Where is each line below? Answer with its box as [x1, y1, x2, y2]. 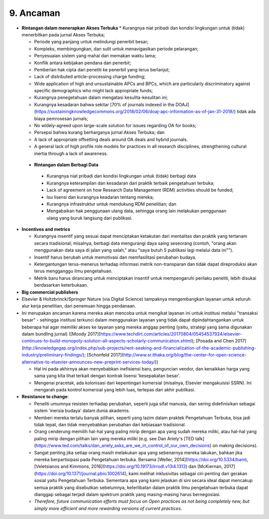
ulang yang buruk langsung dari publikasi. [46, 215, 133, 221]
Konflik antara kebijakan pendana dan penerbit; [34, 60, 132, 66]
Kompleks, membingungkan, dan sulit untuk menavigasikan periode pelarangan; [34, 45, 199, 52]
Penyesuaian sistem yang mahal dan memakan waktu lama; [34, 53, 156, 59]
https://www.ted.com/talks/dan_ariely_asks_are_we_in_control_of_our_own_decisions [35, 443, 210, 449]
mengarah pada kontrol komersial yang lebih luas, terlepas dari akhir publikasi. [34, 387, 196, 393]
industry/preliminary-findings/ [21, 352, 83, 358]
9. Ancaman [9, 7, 61, 18]
